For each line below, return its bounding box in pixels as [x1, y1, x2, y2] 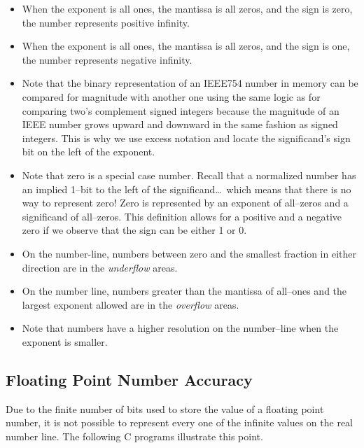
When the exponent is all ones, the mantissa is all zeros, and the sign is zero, [22, 1, 353, 15]
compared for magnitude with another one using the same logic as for [22, 89, 321, 104]
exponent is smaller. [22, 334, 108, 349]
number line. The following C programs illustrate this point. [6, 428, 263, 443]
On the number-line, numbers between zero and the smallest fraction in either [22, 246, 356, 260]
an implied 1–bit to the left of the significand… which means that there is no [22, 181, 351, 196]
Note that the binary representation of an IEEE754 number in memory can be [22, 76, 358, 90]
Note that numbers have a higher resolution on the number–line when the [22, 321, 339, 335]
